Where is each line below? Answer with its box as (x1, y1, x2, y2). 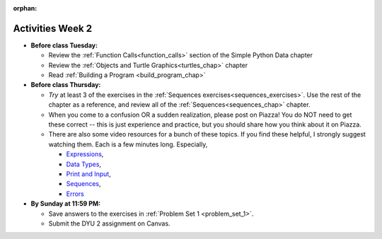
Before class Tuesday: (30, 41, 98, 49)
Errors (66, 190, 84, 198)
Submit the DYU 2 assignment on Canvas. (48, 219, 170, 228)
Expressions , (66, 150, 104, 158)
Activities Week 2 (13, 22, 92, 35)
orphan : (13, 4, 37, 12)
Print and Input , (66, 170, 111, 178)
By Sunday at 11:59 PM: (30, 199, 101, 208)
